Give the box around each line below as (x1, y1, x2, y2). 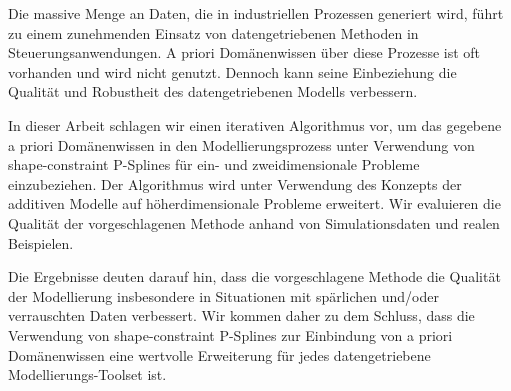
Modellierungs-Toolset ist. (8, 364, 167, 385)
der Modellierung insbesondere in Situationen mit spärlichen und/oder (8, 285, 440, 306)
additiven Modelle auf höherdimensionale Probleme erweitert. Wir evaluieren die (8, 193, 501, 214)
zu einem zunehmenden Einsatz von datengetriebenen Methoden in (8, 22, 419, 43)
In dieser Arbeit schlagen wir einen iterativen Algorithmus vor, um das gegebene (8, 114, 502, 135)
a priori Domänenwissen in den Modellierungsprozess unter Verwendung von (8, 134, 475, 155)
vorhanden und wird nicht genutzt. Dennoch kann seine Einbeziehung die (8, 61, 457, 82)
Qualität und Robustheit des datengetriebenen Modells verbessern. (8, 81, 418, 102)
